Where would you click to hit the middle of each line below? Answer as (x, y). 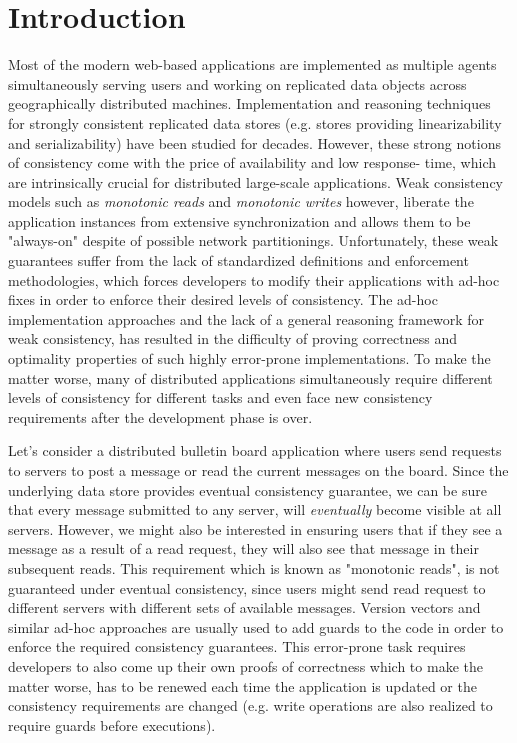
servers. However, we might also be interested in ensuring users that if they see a (255, 528)
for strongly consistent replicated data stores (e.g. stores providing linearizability (255, 122)
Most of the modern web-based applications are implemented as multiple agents (252, 64)
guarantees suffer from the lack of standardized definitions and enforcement (238, 260)
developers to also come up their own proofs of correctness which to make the (245, 665)
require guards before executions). (112, 724)
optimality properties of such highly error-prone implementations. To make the (249, 358)
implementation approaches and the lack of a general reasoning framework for (246, 318)
